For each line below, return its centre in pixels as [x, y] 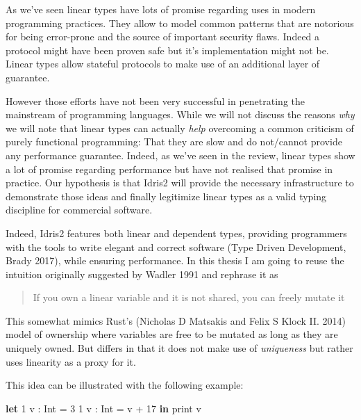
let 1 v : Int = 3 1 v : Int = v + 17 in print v [103, 408]
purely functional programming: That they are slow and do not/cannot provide [174, 142]
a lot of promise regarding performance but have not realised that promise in [169, 169]
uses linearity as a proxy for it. [71, 361]
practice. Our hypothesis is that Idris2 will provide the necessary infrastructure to [180, 183]
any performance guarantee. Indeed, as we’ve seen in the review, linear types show [180, 155]
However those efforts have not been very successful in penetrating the [155, 100]
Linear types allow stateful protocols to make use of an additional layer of [163, 64]
